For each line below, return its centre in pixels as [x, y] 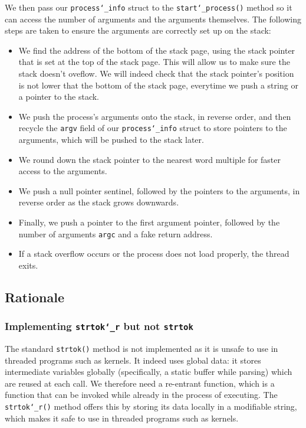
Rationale [34, 297]
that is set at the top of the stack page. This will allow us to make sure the [154, 62]
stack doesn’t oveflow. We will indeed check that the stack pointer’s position [156, 73]
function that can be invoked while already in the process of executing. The [141, 395]
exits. [28, 265]
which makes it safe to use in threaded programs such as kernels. [122, 418]
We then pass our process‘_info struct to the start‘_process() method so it [149, 7]
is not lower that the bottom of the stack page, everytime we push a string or [158, 85]
